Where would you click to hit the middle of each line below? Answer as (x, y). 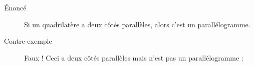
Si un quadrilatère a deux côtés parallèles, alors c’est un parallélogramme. (137, 24)
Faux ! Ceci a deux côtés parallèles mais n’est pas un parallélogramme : (134, 57)
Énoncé (15, 7)
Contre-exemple (28, 41)
